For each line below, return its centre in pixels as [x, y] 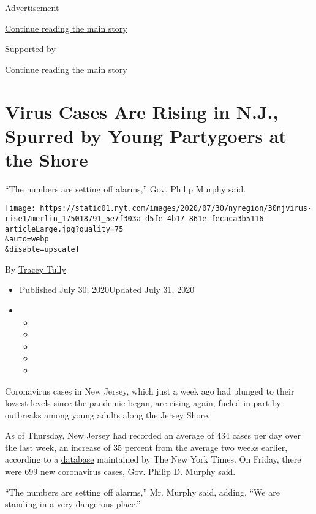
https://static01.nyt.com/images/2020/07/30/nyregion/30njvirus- [176, 209]
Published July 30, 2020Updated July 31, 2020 [107, 289]
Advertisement [32, 7]
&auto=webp [27, 239]
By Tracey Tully [36, 269]
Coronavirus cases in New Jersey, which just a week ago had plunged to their [150, 391]
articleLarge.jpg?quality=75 [64, 229]
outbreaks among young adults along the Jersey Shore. [108, 414]
